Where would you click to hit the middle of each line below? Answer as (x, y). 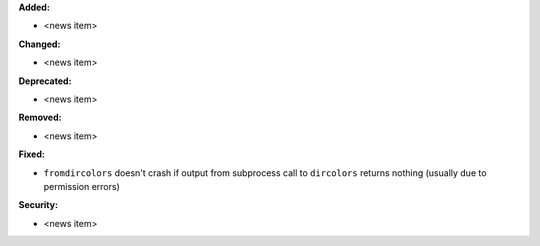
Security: (38, 205)
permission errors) (81, 186)
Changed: (39, 44)
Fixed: (31, 154)
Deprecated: (45, 81)
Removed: (40, 117)
